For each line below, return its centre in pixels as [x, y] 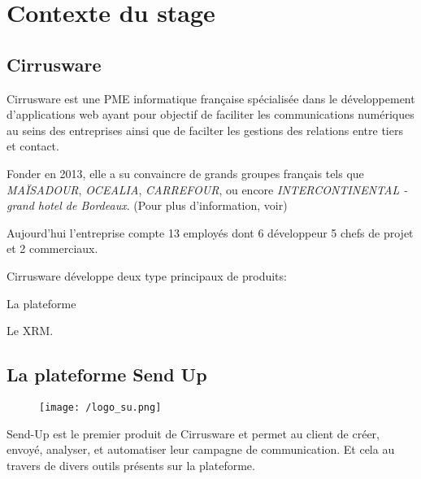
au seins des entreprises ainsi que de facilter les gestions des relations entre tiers [205, 130]
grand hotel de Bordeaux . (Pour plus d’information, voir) [147, 205]
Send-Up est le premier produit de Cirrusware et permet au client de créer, [193, 433]
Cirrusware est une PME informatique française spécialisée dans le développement [211, 98]
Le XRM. [30, 331]
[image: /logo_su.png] [100, 407]
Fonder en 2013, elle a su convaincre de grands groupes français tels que [185, 173]
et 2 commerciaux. [52, 248]
